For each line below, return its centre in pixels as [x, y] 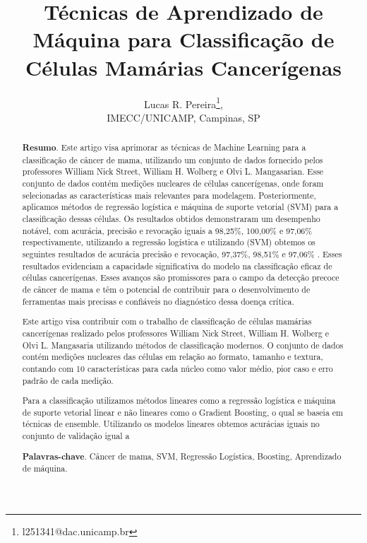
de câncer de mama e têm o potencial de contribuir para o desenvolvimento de [166, 290]
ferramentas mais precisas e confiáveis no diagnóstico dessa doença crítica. [158, 301]
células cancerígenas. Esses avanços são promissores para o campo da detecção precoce [181, 278]
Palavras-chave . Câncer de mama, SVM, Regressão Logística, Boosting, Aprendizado [182, 456]
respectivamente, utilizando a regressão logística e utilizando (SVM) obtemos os [169, 242]
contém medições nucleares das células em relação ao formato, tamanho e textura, [173, 357]
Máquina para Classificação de [183, 39]
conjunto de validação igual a [76, 436]
